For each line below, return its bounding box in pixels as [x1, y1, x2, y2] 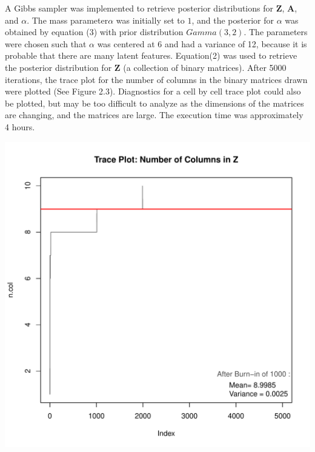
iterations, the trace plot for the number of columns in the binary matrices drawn [5, 73, 308, 85]
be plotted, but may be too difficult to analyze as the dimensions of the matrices [5, 96, 304, 109]
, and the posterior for [191, 13, 274, 26]
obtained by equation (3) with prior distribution [5, 25, 184, 38]
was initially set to [116, 13, 185, 26]
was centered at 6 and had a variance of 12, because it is [97, 37, 307, 50]
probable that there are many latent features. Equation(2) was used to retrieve [5, 49, 297, 62]
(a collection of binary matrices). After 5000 [123, 61, 287, 73]
